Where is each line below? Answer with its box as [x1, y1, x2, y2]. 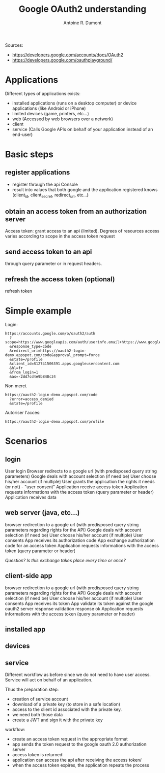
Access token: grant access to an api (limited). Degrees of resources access [5, 228, 160, 234]
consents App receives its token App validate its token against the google [5, 600, 154, 606]
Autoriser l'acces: [5, 410, 41, 416]
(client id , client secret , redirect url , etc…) [12, 192, 89, 199]
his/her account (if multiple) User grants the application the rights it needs [5, 479, 155, 485]
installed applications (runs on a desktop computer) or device [12, 100, 137, 106]
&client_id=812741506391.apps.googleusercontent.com [9, 361, 120, 367]
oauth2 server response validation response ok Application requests [5, 605, 143, 611]
